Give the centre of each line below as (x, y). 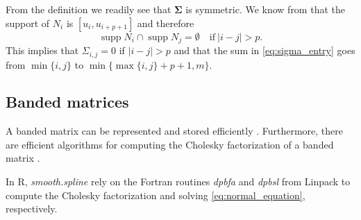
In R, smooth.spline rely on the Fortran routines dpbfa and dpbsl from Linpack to (178, 181)
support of (28, 23)
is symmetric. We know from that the (265, 9)
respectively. (32, 209)
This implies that (42, 50)
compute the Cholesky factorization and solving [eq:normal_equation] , (156, 195)
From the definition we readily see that (89, 9)
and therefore (166, 23)
